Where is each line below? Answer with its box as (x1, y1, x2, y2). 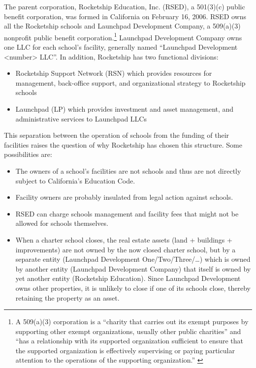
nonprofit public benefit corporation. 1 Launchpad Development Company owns (4, 31, 242, 42)
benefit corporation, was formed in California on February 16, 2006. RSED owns (4, 11, 246, 21)
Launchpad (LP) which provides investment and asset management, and (15, 104, 234, 114)
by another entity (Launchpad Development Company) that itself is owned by (15, 263, 251, 274)
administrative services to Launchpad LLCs (15, 113, 147, 123)
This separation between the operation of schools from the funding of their (4, 130, 229, 140)
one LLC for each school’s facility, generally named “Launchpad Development (4, 42, 238, 52)
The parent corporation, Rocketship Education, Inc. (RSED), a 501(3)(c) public (4, 1, 245, 11)
